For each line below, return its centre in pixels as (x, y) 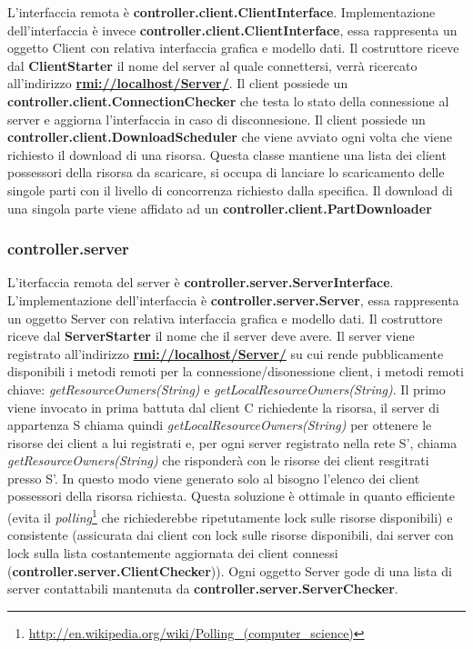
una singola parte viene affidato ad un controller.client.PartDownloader (220, 208)
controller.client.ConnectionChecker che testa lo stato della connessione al (228, 100)
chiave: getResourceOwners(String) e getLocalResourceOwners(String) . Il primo (226, 389)
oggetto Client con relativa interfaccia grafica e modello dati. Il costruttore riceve (233, 48)
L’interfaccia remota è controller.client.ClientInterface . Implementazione (221, 12)
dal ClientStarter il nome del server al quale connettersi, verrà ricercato (212, 65)
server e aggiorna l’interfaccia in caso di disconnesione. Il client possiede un (216, 119)
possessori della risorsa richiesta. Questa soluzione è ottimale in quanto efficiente (231, 496)
